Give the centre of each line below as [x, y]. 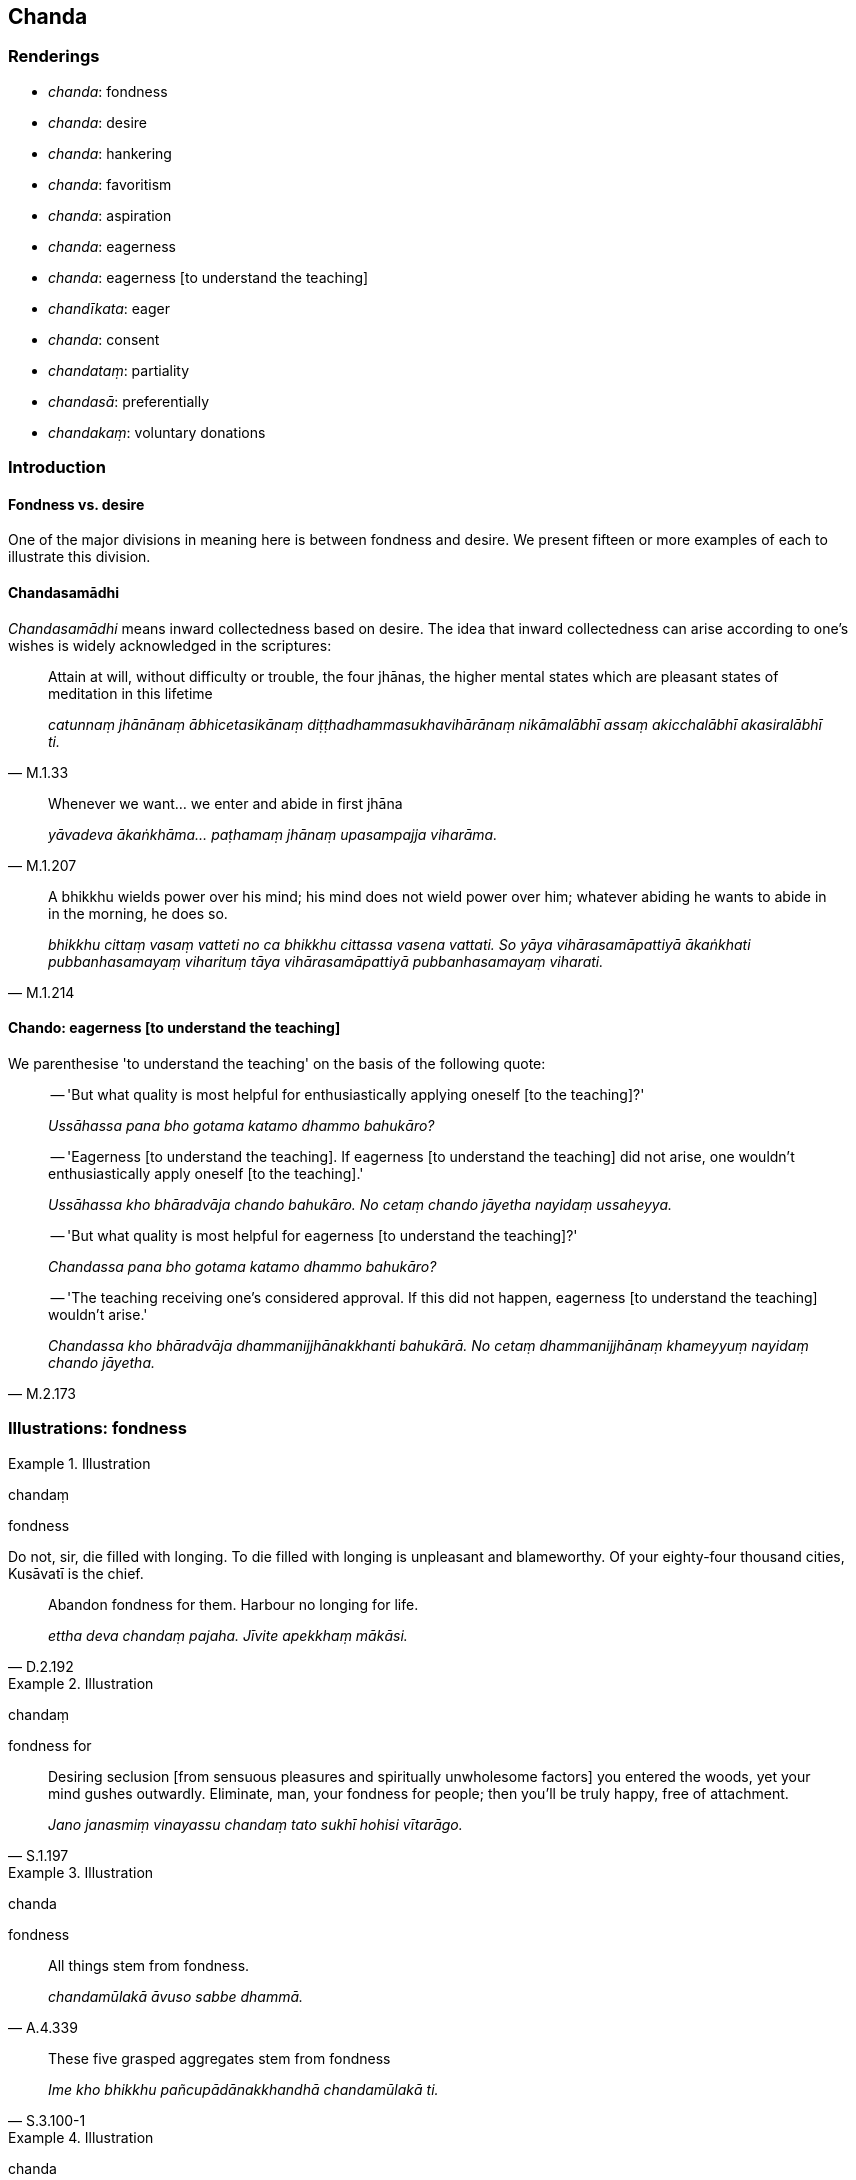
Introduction [57, 467]
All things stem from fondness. [149, 1965]
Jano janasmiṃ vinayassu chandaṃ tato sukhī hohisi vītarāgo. [255, 1824]
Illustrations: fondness [97, 1428]
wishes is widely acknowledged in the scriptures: [170, 645]
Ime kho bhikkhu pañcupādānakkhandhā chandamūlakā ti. [243, 2089]
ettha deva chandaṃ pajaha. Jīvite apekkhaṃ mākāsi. [228, 1635]
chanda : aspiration [110, 215]
